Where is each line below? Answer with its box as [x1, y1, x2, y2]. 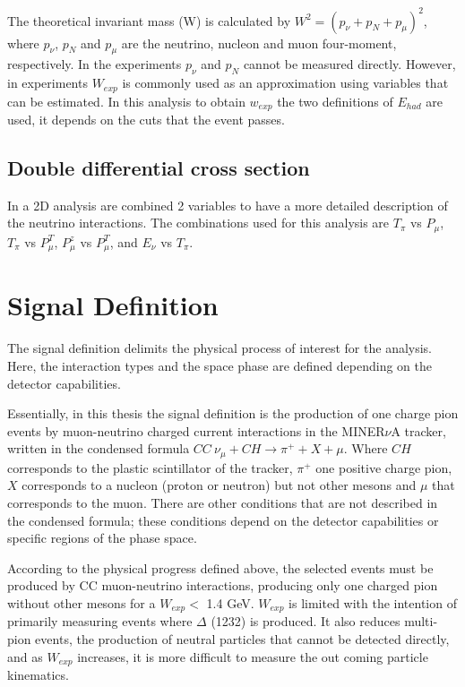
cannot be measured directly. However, [243, 55, 456, 73]
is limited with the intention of [288, 594, 457, 612]
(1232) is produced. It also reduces [211, 612, 400, 631]
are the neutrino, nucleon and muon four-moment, [121, 33, 397, 52]
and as [7, 647, 43, 666]
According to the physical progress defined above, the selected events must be [7, 558, 434, 577]
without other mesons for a [7, 594, 156, 612]
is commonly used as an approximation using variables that [122, 73, 449, 92]
